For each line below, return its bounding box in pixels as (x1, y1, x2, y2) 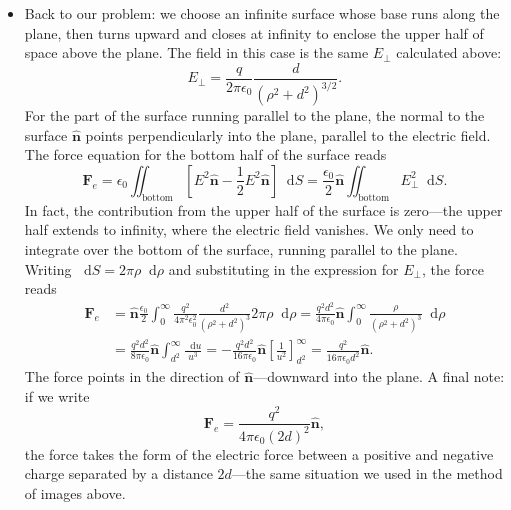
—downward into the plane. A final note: (253, 366, 505, 387)
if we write (24, 385, 90, 406)
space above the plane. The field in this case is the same (24, 42, 369, 63)
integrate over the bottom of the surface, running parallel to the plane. (24, 238, 458, 259)
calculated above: (396, 42, 502, 63)
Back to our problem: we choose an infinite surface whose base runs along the (24, 3, 500, 23)
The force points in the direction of (24, 366, 240, 387)
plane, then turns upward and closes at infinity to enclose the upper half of (24, 22, 484, 43)
